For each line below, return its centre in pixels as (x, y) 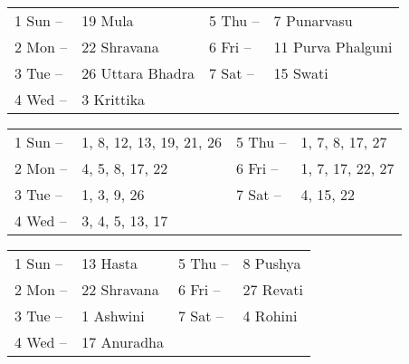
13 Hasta (110, 263)
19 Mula (108, 20)
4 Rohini (270, 316)
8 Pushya (272, 263)
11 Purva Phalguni (333, 47)
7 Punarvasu (313, 20)
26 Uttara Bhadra (138, 73)
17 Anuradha (123, 342)
